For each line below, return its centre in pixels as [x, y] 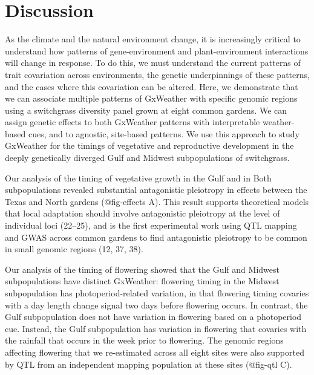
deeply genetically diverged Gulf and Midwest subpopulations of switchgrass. [147, 158]
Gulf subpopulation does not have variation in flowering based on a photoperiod [153, 317]
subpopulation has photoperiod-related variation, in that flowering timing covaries [157, 293]
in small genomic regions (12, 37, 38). [74, 249]
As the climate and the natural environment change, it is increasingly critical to [153, 39]
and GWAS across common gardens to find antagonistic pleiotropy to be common [156, 237]
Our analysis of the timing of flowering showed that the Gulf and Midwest [142, 269]
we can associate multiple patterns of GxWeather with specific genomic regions [151, 98]
